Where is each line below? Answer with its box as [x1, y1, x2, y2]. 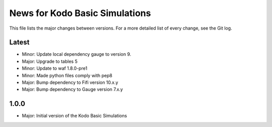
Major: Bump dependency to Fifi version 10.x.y [22, 79, 118, 85]
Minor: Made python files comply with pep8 [22, 72, 113, 78]
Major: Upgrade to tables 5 [22, 58, 78, 64]
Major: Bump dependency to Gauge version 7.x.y [22, 86, 123, 92]
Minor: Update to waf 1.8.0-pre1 [22, 65, 88, 71]
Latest [9, 38, 30, 47]
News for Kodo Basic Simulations [9, 8, 151, 19]
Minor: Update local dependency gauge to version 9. [22, 51, 131, 57]
